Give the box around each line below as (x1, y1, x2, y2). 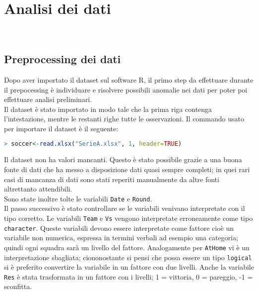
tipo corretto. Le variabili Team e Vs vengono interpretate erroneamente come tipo (4, 212, 253, 223)
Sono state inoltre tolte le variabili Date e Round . (4, 193, 152, 203)
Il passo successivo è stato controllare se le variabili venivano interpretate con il (4, 203, 245, 213)
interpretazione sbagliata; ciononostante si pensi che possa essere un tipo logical (4, 252, 252, 262)
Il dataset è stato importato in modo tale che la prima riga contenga (4, 103, 212, 114)
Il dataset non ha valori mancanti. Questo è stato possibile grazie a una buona (4, 154, 242, 165)
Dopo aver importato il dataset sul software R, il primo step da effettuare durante (4, 74, 254, 85)
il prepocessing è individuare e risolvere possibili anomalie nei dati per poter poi (4, 84, 248, 95)
